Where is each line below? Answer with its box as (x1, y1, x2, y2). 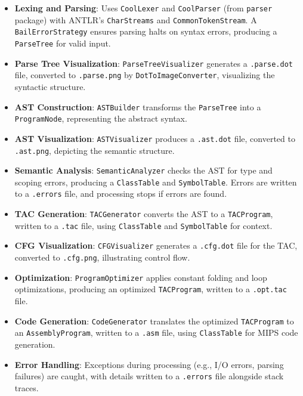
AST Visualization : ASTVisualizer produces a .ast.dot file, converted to (14, 132, 295, 144)
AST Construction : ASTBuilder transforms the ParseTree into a (14, 100, 261, 113)
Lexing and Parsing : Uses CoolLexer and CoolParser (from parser (14, 2, 273, 14)
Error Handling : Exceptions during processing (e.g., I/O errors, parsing (14, 358, 284, 370)
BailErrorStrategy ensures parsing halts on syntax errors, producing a (14, 25, 277, 38)
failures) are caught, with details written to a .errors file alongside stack (14, 370, 284, 382)
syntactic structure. (14, 80, 86, 92)
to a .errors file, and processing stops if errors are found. (14, 187, 227, 200)
